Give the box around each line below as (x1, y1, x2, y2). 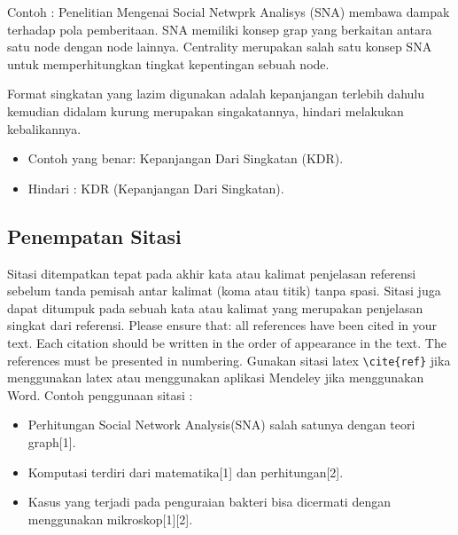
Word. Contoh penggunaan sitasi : (7, 385, 193, 404)
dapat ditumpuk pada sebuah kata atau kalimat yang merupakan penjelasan (7, 298, 423, 317)
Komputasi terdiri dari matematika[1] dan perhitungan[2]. (27, 462, 344, 481)
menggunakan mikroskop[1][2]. (27, 509, 193, 528)
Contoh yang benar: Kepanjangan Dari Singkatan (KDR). (27, 149, 344, 168)
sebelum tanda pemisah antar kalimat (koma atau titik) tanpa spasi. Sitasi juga (7, 281, 441, 300)
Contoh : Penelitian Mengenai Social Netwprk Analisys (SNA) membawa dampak (7, 3, 450, 20)
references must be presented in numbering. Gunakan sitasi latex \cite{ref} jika (7, 350, 451, 369)
